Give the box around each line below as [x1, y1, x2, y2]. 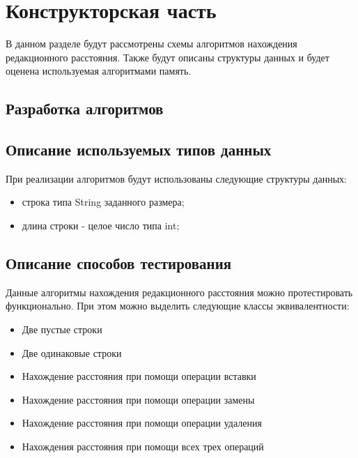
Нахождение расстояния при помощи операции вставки [22, 369, 256, 383]
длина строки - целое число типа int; [22, 218, 180, 233]
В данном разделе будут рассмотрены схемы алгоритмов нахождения [6, 36, 297, 51]
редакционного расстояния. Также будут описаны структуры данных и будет [6, 49, 329, 64]
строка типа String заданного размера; [22, 194, 185, 209]
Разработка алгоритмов [6, 98, 164, 119]
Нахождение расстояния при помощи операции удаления [22, 415, 262, 430]
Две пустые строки [22, 322, 102, 337]
